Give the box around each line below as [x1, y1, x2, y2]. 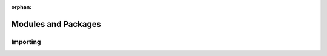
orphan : [11, 4, 32, 10]
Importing [11, 37, 41, 46]
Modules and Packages [11, 19, 101, 30]
